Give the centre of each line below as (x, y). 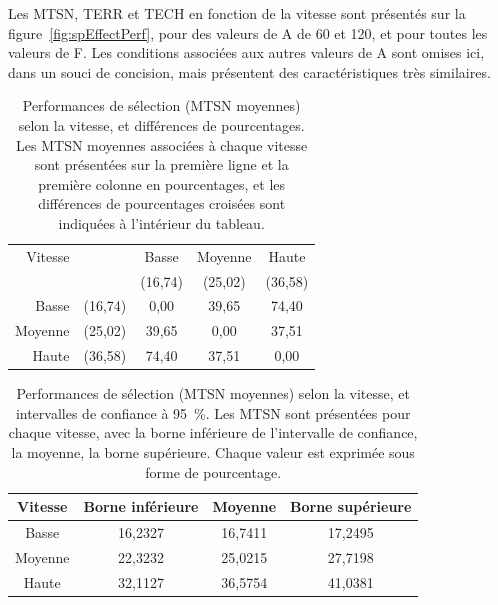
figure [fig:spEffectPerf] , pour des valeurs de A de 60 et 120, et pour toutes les (248, 32)
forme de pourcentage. (213, 471)
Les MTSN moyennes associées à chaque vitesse (162, 144)
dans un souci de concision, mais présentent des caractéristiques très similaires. (249, 71)
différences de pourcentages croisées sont (162, 203)
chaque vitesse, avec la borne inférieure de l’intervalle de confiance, (213, 432)
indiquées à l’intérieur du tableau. (161, 222)
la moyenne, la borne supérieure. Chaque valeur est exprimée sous (213, 452)
